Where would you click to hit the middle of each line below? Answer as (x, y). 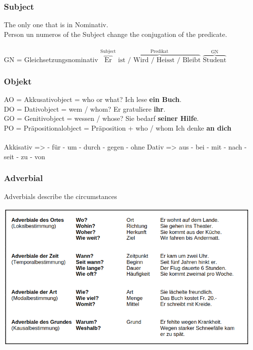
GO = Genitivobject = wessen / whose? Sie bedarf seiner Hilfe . (101, 118)
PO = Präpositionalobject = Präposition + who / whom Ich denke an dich (118, 128)
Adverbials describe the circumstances (61, 196)
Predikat (160, 51)
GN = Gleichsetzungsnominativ (51, 59)
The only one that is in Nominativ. (56, 25)
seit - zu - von (25, 156)
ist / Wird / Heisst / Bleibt (159, 60)
